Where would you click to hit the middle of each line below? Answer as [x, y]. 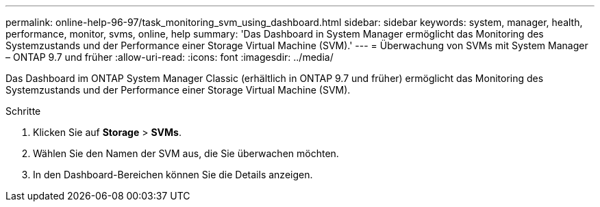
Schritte [23, 111]
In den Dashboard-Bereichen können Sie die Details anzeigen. [173, 175]
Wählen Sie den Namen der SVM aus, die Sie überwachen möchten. [186, 153]
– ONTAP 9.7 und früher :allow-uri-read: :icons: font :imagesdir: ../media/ [170, 57]
